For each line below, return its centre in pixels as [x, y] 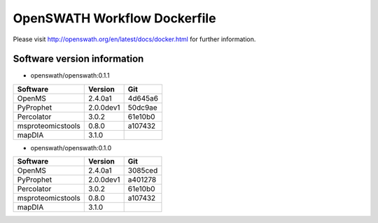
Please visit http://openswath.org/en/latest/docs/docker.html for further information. [134, 39]
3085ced [143, 171]
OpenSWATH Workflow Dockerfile [114, 18]
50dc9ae [142, 107]
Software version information [78, 59]
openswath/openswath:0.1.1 [70, 75]
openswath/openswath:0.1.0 [71, 148]
